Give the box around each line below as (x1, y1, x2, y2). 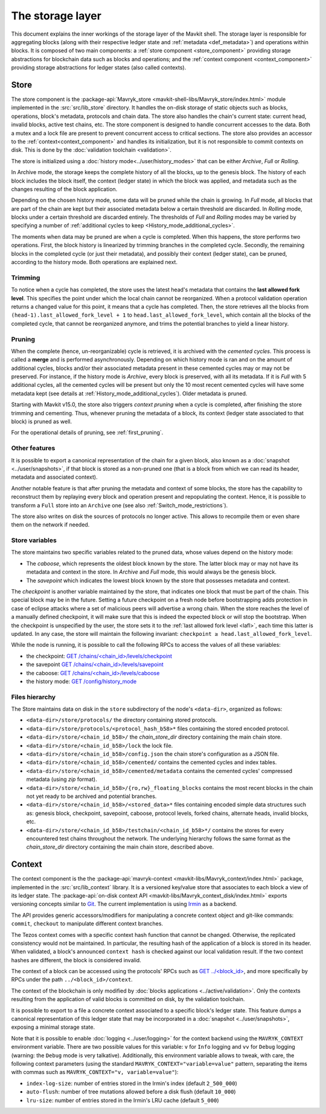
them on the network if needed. (11, 521, 90, 528)
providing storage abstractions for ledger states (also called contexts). (11, 64, 187, 71)
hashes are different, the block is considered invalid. (11, 956, 141, 963)
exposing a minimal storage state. (11, 1023, 95, 1031)
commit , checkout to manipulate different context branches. (11, 920, 163, 927)
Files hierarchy (11, 693, 56, 701)
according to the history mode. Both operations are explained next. (11, 259, 178, 266)
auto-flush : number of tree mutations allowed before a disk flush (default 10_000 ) (26, 1088, 236, 1095)
